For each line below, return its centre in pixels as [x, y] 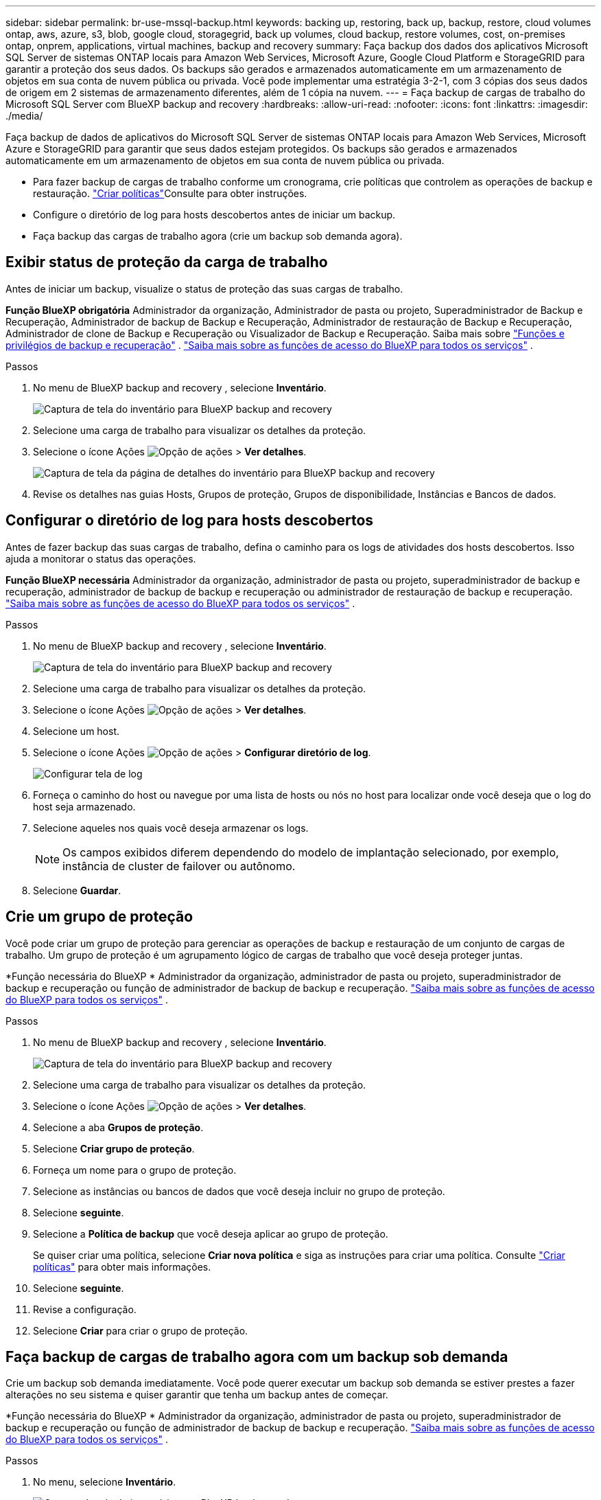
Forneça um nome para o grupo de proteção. [135, 1170]
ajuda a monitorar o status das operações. [101, 558]
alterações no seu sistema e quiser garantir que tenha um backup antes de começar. [197, 1395]
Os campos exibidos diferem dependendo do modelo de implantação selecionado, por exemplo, [311, 852]
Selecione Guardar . [77, 890]
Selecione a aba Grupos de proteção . [118, 1127]
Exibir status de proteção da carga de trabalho [167, 262]
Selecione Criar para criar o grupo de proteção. [141, 1330]
